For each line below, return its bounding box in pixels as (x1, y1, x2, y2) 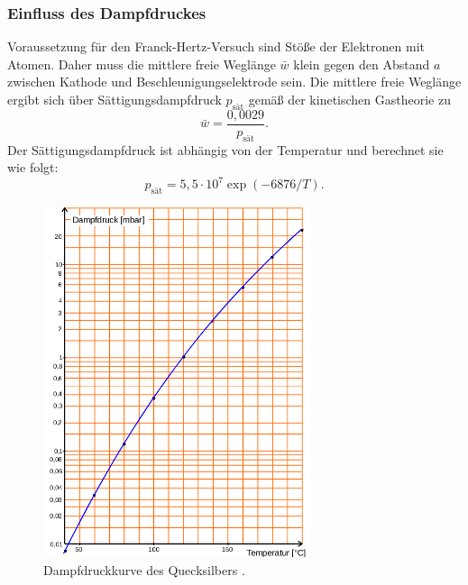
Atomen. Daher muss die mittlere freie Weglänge (7, 54, 276, 73)
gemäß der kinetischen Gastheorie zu (248, 90, 451, 108)
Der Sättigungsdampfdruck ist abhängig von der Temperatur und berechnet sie (7, 140, 444, 159)
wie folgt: (7, 158, 59, 177)
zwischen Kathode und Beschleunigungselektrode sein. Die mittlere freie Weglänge (7, 72, 462, 91)
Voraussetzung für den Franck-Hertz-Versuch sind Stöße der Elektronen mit (7, 37, 425, 56)
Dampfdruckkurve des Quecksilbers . (43, 560, 245, 579)
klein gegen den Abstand (293, 54, 430, 73)
